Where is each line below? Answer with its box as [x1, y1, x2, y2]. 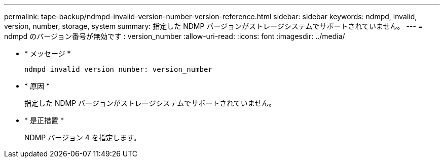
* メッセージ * [24, 49, 71, 58]
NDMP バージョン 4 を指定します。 [24, 133, 141, 142]
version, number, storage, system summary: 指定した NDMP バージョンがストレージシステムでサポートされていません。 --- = [4, 22, 423, 30]
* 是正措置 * [24, 116, 64, 125]
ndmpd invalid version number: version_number [24, 65, 212, 73]
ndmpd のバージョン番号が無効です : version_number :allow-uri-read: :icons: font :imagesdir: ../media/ [4, 32, 345, 40]
